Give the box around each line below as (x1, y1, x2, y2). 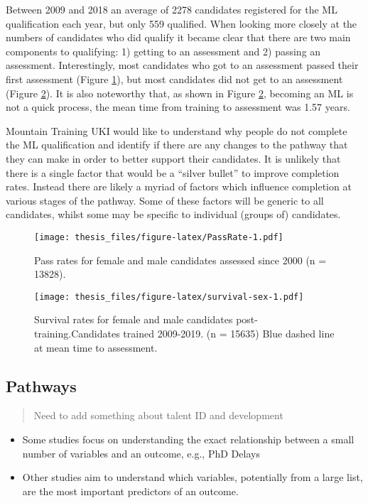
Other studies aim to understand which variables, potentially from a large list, (22, 470, 363, 485)
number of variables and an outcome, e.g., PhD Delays (22, 445, 260, 460)
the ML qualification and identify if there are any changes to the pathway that (6, 137, 348, 152)
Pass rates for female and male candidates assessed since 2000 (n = (34, 252, 327, 267)
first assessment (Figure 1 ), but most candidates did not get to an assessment (6, 71, 343, 86)
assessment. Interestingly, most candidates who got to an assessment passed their (6, 58, 359, 72)
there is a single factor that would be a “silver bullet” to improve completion (6, 165, 340, 180)
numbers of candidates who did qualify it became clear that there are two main (6, 30, 351, 45)
